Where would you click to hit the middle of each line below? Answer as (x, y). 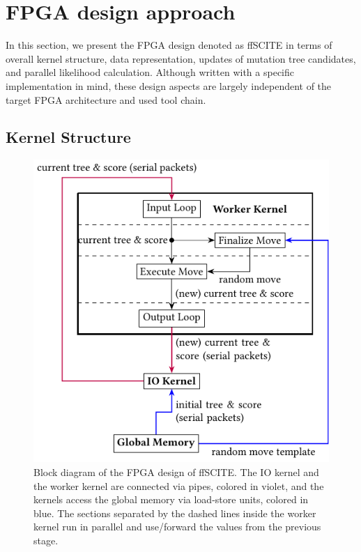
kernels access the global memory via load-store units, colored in (171, 499)
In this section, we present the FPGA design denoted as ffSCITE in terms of (169, 45)
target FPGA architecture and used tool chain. (106, 99)
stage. (46, 540)
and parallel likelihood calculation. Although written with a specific (150, 72)
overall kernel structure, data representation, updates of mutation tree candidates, (181, 58)
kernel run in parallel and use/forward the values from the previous (177, 527)
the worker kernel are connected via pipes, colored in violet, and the (179, 485)
